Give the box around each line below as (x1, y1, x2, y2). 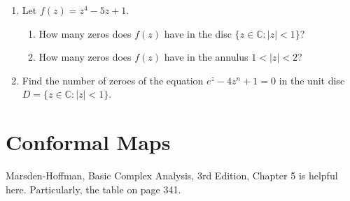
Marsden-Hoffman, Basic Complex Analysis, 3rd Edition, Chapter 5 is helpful (6, 168, 338, 183)
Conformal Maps (6, 128, 171, 156)
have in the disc (164, 26, 232, 40)
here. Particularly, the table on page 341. (6, 181, 181, 196)
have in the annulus (164, 50, 248, 64)
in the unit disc (279, 73, 345, 87)
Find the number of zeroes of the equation (22, 73, 204, 87)
